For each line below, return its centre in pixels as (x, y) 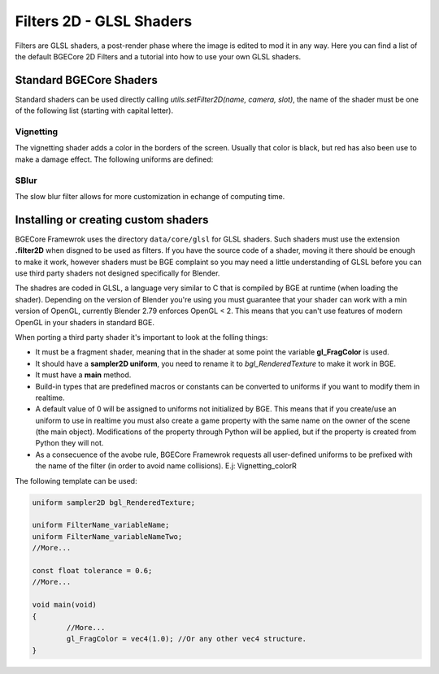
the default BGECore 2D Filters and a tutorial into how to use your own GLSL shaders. (158, 56)
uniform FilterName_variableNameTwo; (107, 536)
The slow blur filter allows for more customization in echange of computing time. (150, 196)
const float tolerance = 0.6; (92, 570)
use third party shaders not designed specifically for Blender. (117, 273)
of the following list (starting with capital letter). (94, 111)
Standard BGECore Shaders (86, 80)
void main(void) (65, 605)
